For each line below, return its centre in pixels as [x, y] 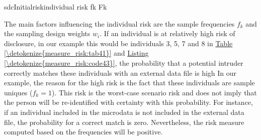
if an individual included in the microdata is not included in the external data [124, 112]
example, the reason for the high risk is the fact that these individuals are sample [129, 83]
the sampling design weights [47, 33]
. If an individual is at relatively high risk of [167, 33]
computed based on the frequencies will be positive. [83, 132]
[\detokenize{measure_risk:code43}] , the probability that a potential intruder [124, 62]
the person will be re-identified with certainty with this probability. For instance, [128, 102]
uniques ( [18, 92]
